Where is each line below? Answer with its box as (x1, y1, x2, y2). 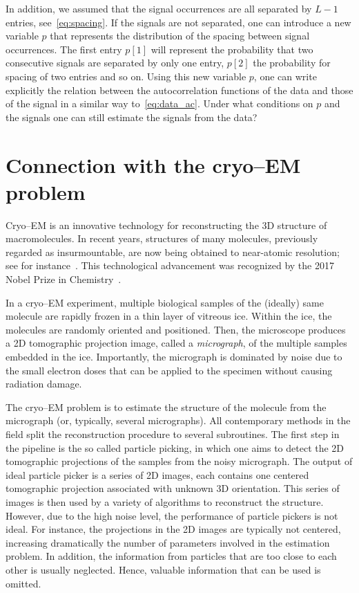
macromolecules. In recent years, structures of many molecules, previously (6, 231, 318, 246)
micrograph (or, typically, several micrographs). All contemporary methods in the (6, 413, 351, 428)
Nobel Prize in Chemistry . (6, 272, 122, 286)
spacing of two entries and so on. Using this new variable (6, 69, 246, 83)
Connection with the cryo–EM (6, 150, 301, 179)
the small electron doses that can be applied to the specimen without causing (6, 363, 333, 377)
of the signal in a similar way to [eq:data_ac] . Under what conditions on (6, 96, 313, 111)
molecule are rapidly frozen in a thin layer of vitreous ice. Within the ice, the (6, 309, 332, 323)
